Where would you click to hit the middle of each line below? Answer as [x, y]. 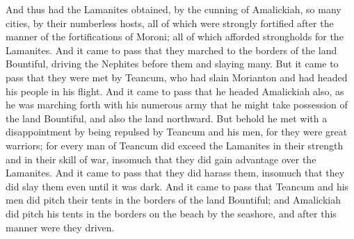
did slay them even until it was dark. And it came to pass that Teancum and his [177, 186]
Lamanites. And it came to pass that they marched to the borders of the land [171, 50]
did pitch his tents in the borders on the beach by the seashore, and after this [171, 213]
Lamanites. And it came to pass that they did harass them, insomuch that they [175, 173]
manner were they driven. [60, 227]
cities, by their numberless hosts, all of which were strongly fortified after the [170, 23]
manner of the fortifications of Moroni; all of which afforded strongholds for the [175, 36]
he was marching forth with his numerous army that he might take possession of [177, 105]
